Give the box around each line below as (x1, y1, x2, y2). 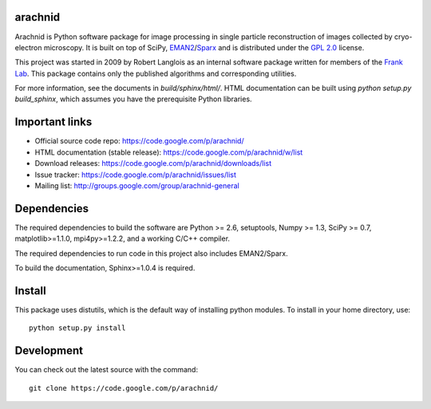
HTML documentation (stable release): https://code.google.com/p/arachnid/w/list (34, 147, 303, 157)
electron (14, 42, 42, 52)
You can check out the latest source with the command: (14, 365, 199, 375)
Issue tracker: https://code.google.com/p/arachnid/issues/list (34, 170, 237, 179)
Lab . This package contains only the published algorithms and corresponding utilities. (14, 69, 297, 78)
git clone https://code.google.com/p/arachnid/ (29, 383, 219, 392)
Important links (14, 116, 93, 129)
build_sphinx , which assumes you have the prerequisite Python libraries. (14, 94, 252, 104)
